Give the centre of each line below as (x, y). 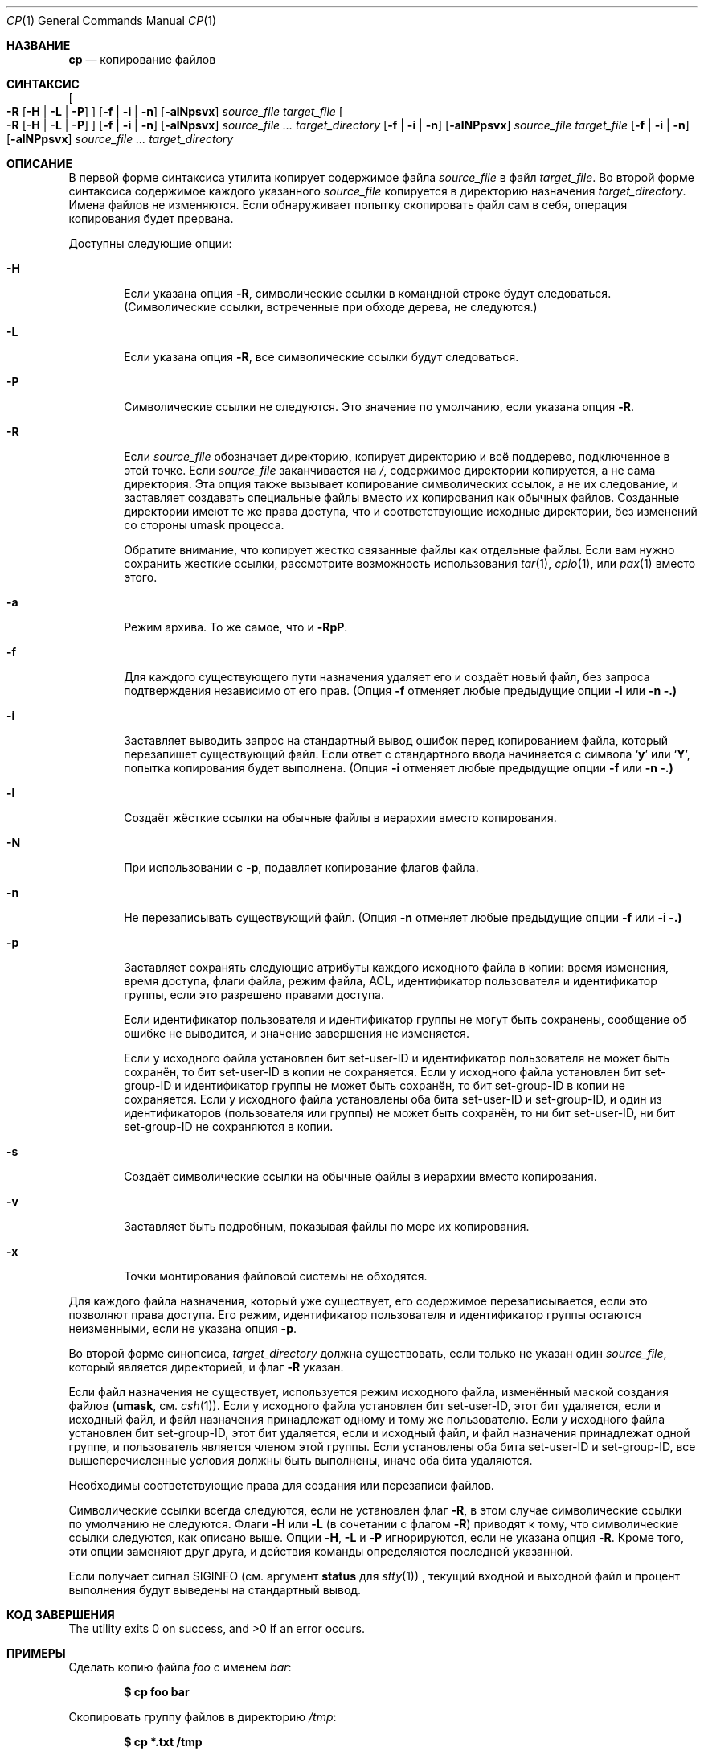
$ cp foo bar (157, 1692)
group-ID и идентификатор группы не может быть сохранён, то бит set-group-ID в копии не (375, 1085)
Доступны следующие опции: (150, 243)
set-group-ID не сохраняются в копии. (229, 1126)
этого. (141, 577)
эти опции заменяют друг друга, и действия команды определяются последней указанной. (321, 1551)
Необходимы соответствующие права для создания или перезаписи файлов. (281, 1485)
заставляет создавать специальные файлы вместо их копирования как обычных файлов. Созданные (402, 497)
